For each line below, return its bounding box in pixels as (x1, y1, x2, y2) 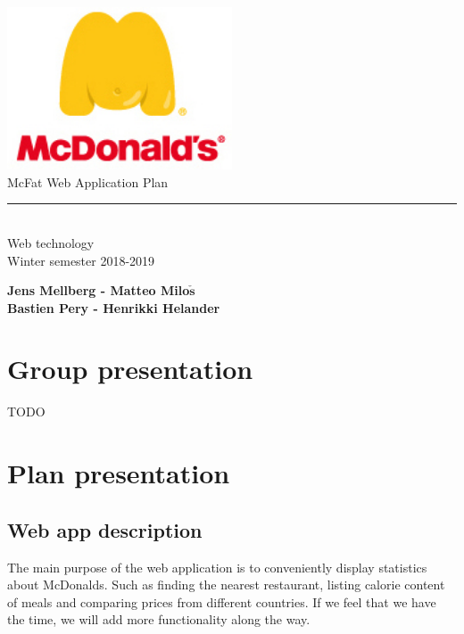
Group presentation (7, 350, 253, 387)
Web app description (7, 515, 203, 543)
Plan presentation (7, 455, 230, 491)
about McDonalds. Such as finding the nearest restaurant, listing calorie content (7, 575, 445, 594)
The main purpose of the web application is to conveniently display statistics (7, 557, 427, 576)
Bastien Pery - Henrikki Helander (7, 298, 220, 317)
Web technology (7, 233, 95, 251)
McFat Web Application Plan (7, 172, 169, 191)
